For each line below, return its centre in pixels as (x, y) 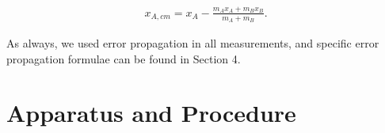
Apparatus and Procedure (151, 113)
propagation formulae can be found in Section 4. (124, 58)
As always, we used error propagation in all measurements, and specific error (193, 42)
